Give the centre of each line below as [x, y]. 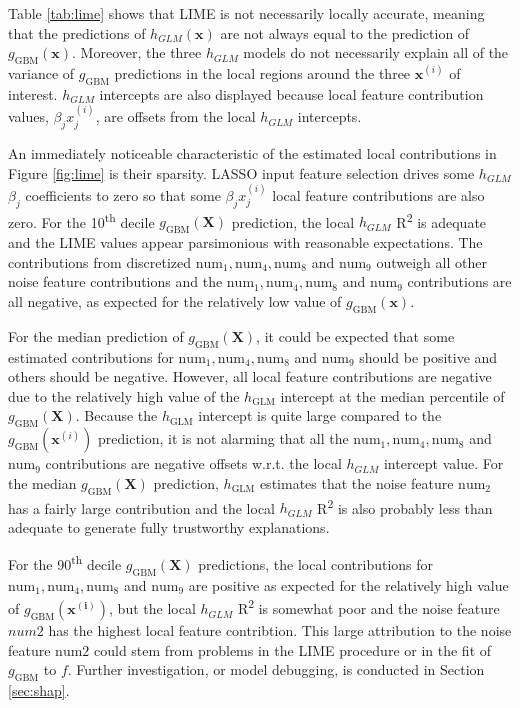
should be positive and [428, 356]
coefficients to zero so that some [123, 194]
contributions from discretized [100, 261]
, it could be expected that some [355, 335]
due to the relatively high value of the [124, 395]
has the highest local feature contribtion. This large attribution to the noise [280, 630]
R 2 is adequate [441, 220]
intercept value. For [443, 463]
